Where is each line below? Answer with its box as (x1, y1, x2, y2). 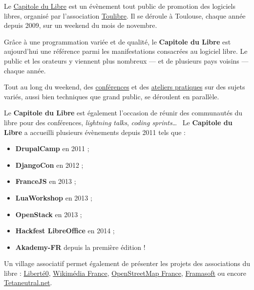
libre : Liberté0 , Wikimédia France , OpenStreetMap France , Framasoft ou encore (4, 268, 246, 278)
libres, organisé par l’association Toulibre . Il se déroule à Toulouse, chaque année (4, 10, 246, 21)
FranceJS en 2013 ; (15, 176, 76, 186)
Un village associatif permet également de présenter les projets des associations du (4, 258, 251, 268)
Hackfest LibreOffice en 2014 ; (15, 225, 115, 236)
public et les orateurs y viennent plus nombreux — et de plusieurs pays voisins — (4, 55, 249, 66)
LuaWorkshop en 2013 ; (15, 192, 92, 202)
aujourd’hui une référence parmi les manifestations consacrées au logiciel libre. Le (4, 46, 248, 56)
